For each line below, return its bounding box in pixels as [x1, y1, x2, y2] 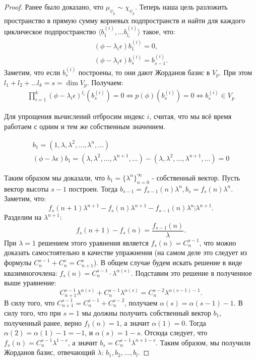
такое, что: [143, 26, 175, 37]
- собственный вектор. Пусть [152, 172, 240, 183]
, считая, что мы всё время [149, 111, 232, 122]
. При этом [219, 67, 252, 77]
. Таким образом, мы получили [156, 337, 250, 347]
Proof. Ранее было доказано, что [4, 2, 104, 12]
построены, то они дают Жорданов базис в [78, 67, 210, 77]
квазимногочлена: [4, 267, 57, 278]
